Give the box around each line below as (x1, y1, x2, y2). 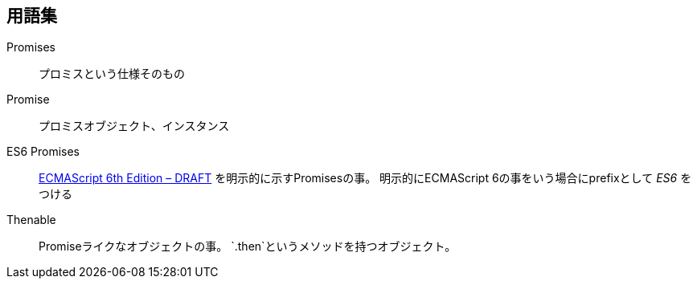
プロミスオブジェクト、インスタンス (39, 119, 230, 133)
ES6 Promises (6, 145, 80, 159)
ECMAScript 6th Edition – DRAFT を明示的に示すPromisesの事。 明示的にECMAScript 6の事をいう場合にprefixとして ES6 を (39, 171, 692, 185)
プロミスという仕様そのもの (39, 67, 185, 81)
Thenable (6, 213, 56, 227)
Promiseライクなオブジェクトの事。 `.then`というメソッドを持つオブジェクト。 (39, 239, 457, 254)
